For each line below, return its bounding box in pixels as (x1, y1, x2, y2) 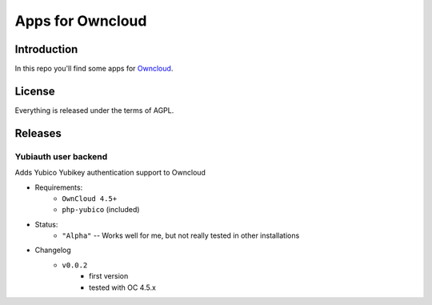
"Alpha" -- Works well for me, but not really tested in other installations (62, 231, 300, 240)
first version (89, 271, 129, 281)
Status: (34, 219, 58, 229)
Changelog (34, 245, 71, 255)
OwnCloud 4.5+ (62, 194, 118, 203)
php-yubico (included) (62, 205, 140, 215)
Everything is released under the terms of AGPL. (14, 105, 174, 115)
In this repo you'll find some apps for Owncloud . (14, 64, 174, 74)
